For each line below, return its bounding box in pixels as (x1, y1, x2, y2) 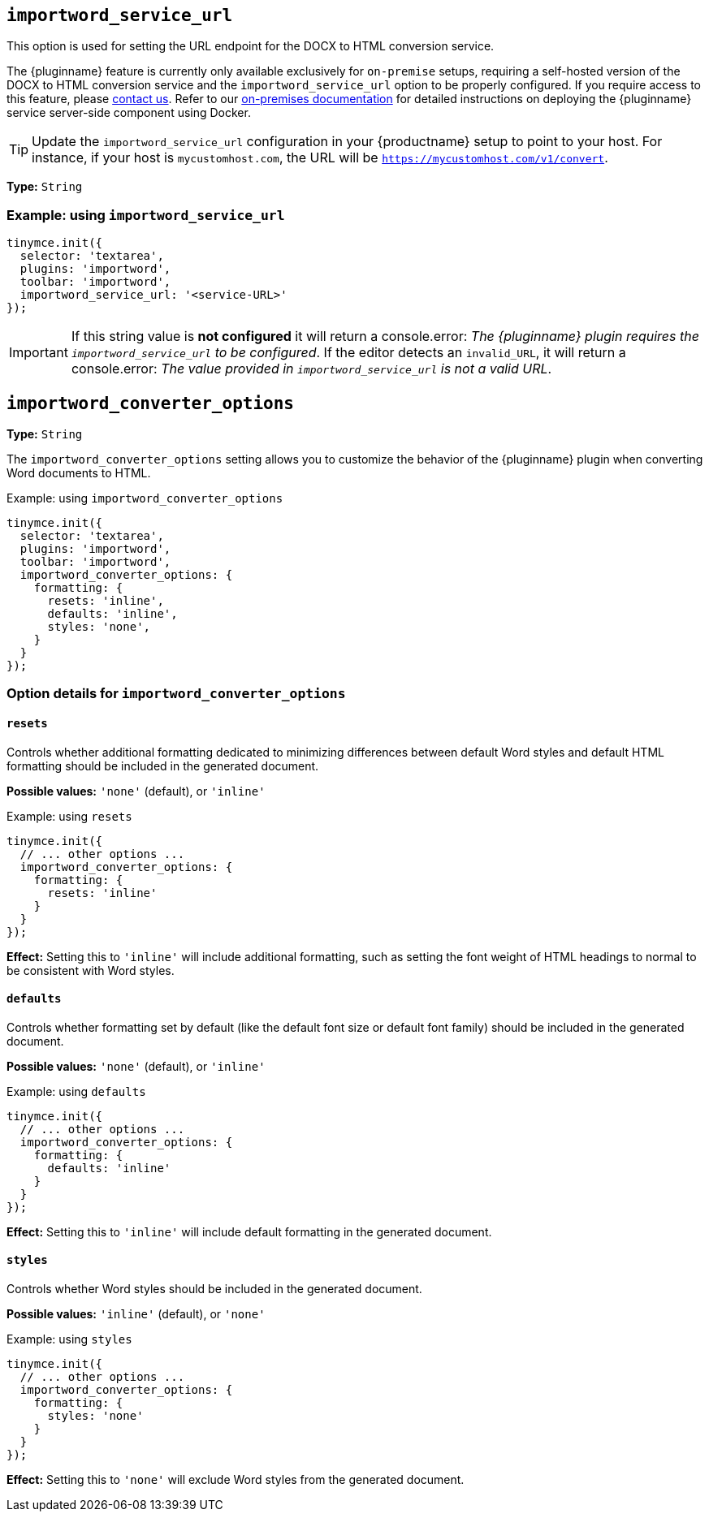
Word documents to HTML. (6, 466, 151, 481)
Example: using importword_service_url (6, 206, 285, 223)
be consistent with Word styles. (6, 963, 175, 977)
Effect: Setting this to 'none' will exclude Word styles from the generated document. (6, 1473, 465, 1487)
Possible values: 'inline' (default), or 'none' (6, 1307, 266, 1322)
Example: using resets (6, 809, 132, 823)
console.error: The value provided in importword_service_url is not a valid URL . (71, 360, 552, 377)
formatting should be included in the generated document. (6, 758, 319, 773)
